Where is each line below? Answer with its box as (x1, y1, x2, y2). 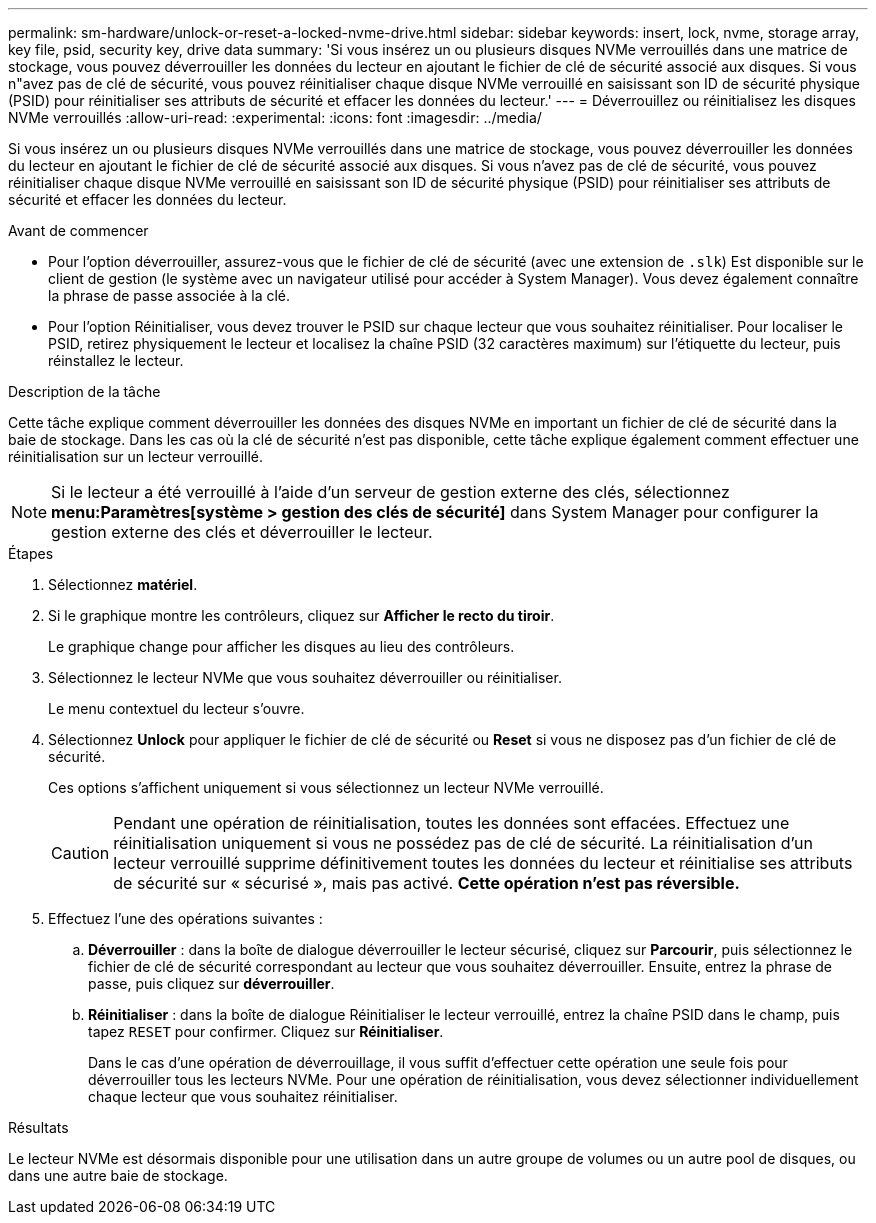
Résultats (8, 1119, 69, 1136)
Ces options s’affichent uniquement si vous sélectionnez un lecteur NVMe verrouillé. (48, 779, 604, 796)
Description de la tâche (8, 383, 161, 400)
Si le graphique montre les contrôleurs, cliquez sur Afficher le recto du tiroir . (48, 607, 555, 624)
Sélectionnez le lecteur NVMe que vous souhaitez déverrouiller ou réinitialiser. (48, 669, 562, 686)
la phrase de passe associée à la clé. (48, 287, 291, 304)
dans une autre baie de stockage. (8, 1167, 228, 1184)
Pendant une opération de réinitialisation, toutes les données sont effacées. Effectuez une (113, 813, 790, 833)
